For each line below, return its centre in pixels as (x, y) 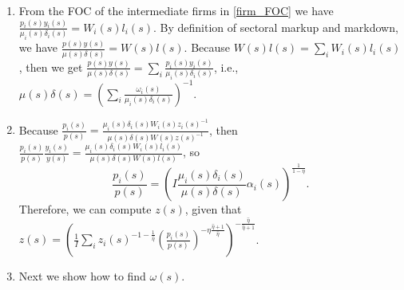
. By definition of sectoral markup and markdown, (275, 27)
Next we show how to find (82, 276)
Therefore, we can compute (85, 209)
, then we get (51, 67)
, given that (213, 209)
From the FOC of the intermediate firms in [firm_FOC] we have (176, 10)
